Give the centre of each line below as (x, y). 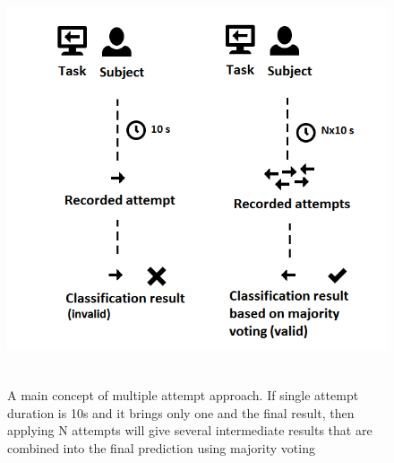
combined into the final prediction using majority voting (161, 447)
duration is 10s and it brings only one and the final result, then (181, 412)
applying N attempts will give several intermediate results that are (190, 430)
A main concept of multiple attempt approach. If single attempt (183, 395)
